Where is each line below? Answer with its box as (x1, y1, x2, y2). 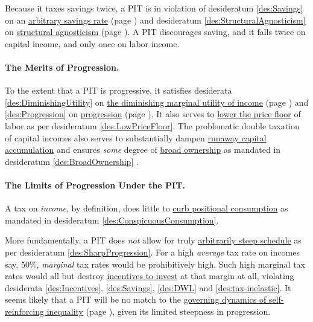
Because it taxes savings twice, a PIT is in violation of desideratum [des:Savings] (5, 2, 303, 14)
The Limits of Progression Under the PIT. (5, 178, 185, 191)
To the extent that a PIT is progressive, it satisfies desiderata (5, 84, 232, 97)
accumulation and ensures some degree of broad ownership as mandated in (5, 143, 281, 156)
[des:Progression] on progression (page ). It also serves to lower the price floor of (5, 108, 301, 120)
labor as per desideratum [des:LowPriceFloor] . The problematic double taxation (5, 119, 300, 132)
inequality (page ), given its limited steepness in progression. (46, 304, 271, 317)
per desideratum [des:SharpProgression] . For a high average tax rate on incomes (5, 245, 300, 258)
